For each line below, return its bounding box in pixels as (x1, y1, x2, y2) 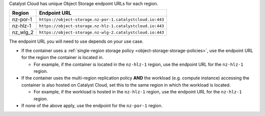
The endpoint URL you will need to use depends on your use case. (9, 38, 144, 44)
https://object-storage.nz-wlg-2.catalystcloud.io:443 (39, 29, 164, 35)
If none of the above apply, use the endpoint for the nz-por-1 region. (21, 102, 163, 108)
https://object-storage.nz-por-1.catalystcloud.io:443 (39, 17, 164, 22)
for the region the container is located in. (21, 55, 104, 60)
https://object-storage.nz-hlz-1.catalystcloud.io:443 (39, 23, 164, 29)
